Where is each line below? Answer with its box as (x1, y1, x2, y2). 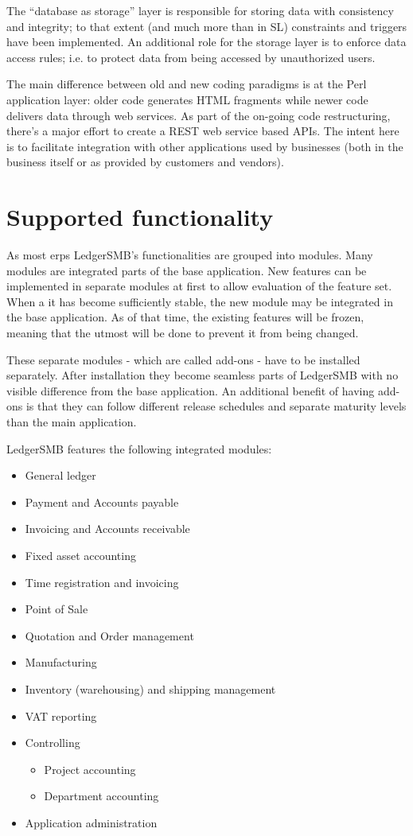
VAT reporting (25, 707, 97, 724)
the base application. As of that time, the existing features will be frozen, (6, 309, 364, 325)
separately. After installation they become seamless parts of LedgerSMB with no (6, 367, 399, 383)
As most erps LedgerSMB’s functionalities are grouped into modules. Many (6, 247, 373, 263)
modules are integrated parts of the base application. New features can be (6, 262, 367, 278)
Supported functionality (6, 200, 274, 233)
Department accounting (44, 787, 159, 804)
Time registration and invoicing (25, 574, 179, 590)
